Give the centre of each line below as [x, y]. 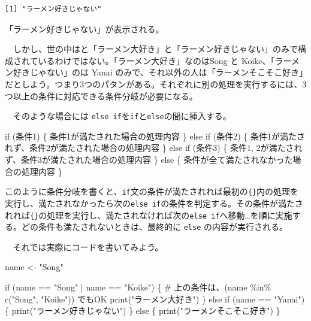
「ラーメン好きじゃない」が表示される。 [84, 28]
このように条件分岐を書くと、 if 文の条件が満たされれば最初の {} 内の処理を [152, 191]
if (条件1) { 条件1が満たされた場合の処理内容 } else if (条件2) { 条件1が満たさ [155, 136]
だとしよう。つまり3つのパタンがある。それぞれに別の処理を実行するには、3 [156, 84]
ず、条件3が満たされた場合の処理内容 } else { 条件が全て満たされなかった [149, 159]
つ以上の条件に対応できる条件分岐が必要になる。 [101, 96]
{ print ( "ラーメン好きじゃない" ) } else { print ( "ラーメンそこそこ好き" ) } [143, 311]
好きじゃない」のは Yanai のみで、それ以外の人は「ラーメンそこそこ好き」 [158, 72]
